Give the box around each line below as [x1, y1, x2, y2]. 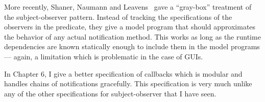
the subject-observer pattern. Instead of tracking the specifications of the [4, 11, 232, 22]
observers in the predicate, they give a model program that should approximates [4, 21, 256, 32]
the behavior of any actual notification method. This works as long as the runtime [4, 31, 261, 42]
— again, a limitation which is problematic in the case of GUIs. [4, 51, 203, 61]
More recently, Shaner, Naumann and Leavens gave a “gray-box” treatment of [4, 2, 252, 12]
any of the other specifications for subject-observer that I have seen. [4, 88, 216, 98]
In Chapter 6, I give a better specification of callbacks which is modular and [4, 68, 243, 79]
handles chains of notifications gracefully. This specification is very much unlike [4, 78, 252, 89]
